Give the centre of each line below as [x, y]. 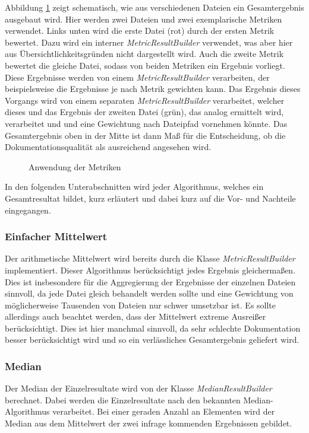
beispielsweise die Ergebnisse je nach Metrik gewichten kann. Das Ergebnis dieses [153, 89]
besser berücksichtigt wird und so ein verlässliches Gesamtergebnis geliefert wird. [152, 340]
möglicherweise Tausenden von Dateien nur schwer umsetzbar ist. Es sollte [141, 305]
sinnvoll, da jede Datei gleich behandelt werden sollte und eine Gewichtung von [149, 293]
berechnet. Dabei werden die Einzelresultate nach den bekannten [123, 399]
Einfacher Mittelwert [56, 236]
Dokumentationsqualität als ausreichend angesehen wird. [108, 147]
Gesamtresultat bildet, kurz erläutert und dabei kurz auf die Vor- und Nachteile [150, 198]
